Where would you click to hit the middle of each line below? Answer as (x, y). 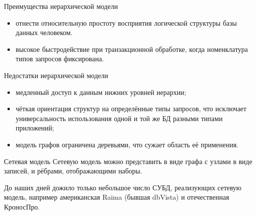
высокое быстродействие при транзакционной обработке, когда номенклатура (132, 49)
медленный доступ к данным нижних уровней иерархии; (101, 92)
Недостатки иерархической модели (56, 75)
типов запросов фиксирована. (60, 59)
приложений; (35, 128)
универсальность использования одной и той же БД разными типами (119, 118)
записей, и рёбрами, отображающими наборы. (73, 171)
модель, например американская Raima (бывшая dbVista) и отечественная (117, 197)
